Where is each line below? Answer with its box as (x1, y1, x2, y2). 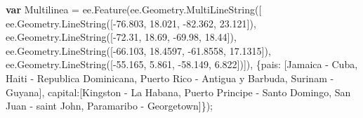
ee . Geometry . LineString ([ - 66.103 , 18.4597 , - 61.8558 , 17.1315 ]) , (6, 43, 271, 58)
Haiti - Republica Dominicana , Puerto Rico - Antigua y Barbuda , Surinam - (6, 70, 334, 85)
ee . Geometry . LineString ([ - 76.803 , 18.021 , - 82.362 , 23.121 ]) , (6, 15, 256, 30)
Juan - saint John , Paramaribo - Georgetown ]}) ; (6, 98, 213, 113)
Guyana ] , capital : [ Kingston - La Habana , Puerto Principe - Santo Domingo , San (6, 84, 351, 99)
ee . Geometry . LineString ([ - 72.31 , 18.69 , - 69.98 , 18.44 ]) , (6, 29, 237, 44)
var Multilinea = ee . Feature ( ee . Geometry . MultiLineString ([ (6, 2, 262, 16)
